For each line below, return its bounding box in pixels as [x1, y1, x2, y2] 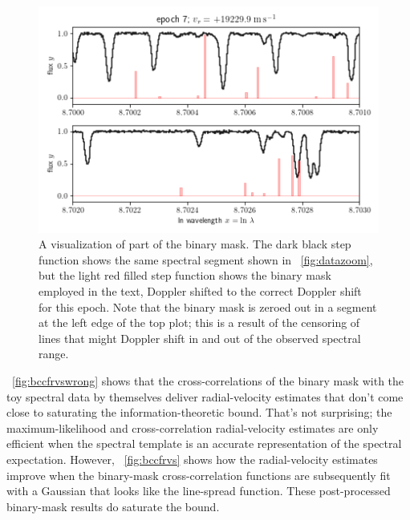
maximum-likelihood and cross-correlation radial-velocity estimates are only [6, 419, 379, 436]
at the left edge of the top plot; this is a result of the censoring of [39, 314, 360, 331]
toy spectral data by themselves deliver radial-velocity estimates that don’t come [6, 388, 404, 405]
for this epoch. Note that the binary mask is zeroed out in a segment [39, 298, 377, 315]
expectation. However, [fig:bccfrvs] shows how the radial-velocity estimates [6, 450, 378, 467]
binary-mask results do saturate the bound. [6, 498, 220, 514]
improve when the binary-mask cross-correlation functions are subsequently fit [6, 466, 391, 483]
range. [39, 345, 69, 362]
